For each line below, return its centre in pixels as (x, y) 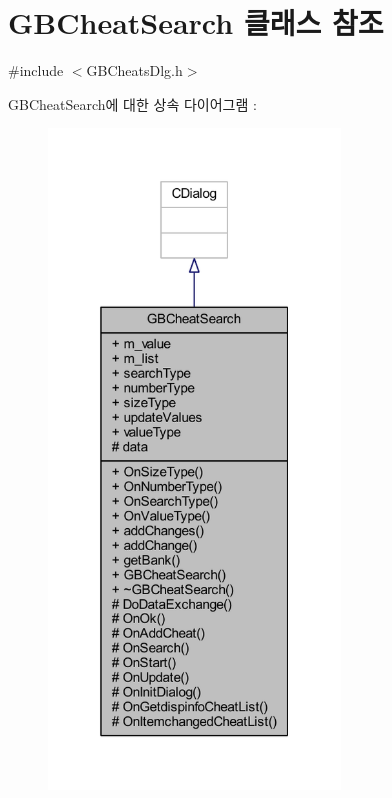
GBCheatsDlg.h (134, 70)
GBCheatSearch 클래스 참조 (196, 22)
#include (36, 70)
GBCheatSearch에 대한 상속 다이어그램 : (132, 103)
